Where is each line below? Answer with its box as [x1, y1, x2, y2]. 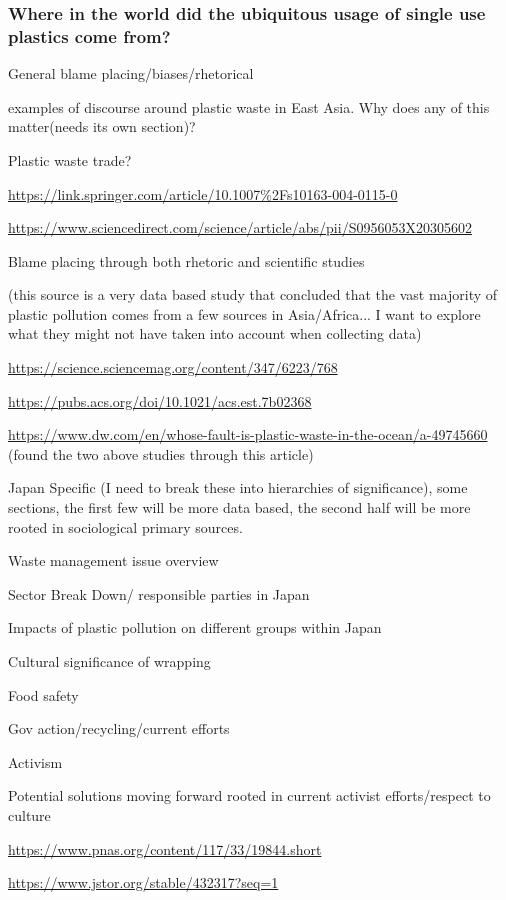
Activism [8, 751, 63, 772]
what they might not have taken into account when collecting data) [8, 323, 422, 344]
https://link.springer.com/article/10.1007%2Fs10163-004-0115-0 [8, 183, 398, 204]
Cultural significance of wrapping [8, 651, 211, 672]
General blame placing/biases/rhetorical [8, 63, 254, 84]
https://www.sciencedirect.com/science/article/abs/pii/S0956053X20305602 [8, 217, 472, 238]
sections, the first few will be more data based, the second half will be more [8, 497, 471, 518]
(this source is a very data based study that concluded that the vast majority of [8, 284, 498, 305]
